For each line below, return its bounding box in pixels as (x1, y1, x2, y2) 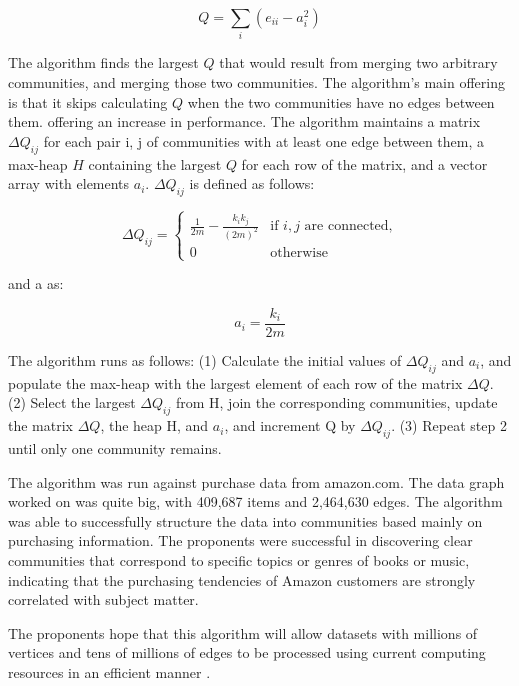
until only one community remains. (8, 437, 222, 458)
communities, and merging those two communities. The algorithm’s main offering (8, 71, 505, 92)
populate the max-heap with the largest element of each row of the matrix (8, 372, 463, 393)
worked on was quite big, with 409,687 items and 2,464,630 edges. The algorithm (8, 491, 503, 512)
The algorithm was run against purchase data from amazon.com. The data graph (8, 471, 505, 492)
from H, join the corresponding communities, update (175, 392, 498, 413)
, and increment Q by (224, 415, 356, 436)
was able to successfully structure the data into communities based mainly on (8, 510, 483, 531)
